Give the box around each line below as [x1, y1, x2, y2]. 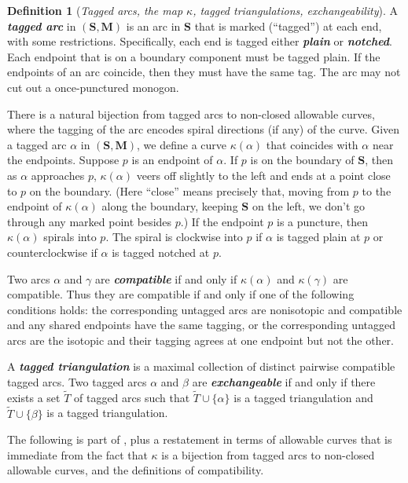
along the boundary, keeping [101, 198, 238, 214]
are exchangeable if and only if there [192, 374, 376, 390]
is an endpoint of [131, 152, 213, 168]
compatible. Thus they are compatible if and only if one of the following [7, 286, 355, 302]
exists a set [7, 389, 61, 405]
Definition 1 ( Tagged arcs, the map [7, 2, 183, 18]
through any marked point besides [7, 213, 172, 229]
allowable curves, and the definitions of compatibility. [7, 462, 264, 478]
